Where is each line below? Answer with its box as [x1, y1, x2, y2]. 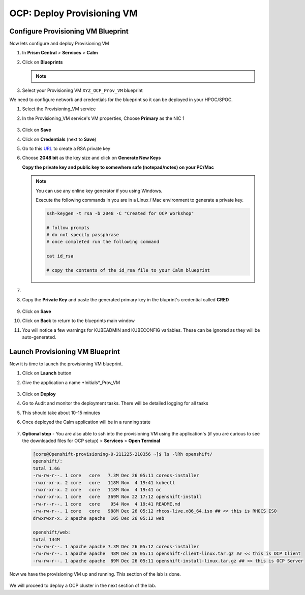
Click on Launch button [22, 370, 72, 376]
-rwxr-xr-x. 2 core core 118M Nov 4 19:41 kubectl [33, 480, 175, 485]
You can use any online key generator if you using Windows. [36, 187, 163, 194]
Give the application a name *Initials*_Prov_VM [22, 379, 120, 386]
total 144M [33, 537, 60, 542]
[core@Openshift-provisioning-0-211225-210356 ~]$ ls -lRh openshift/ [33, 451, 213, 457]
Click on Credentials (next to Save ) [22, 136, 97, 142]
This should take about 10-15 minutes [22, 410, 100, 416]
